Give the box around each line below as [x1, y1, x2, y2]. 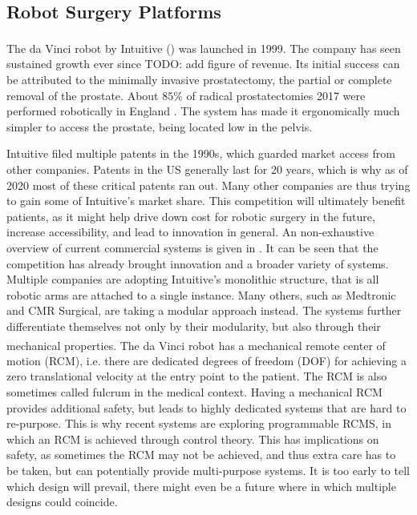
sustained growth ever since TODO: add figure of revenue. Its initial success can [6, 55, 400, 72]
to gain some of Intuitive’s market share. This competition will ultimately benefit [6, 192, 406, 209]
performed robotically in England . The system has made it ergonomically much [6, 103, 400, 119]
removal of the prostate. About [6, 87, 159, 103]
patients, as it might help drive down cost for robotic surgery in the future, [6, 207, 375, 224]
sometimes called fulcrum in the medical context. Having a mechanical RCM [6, 383, 383, 400]
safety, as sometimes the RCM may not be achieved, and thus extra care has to [6, 446, 396, 463]
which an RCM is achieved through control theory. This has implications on [6, 430, 379, 447]
